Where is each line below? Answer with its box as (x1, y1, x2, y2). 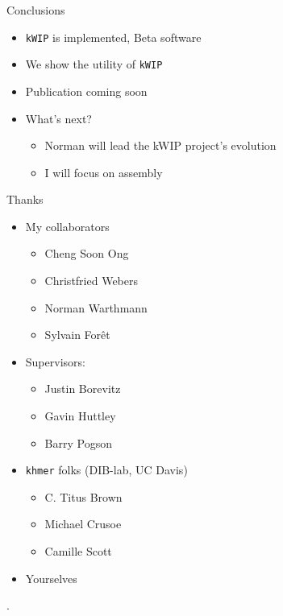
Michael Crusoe (44, 515, 122, 532)
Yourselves (25, 569, 77, 586)
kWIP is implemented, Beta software (25, 28, 202, 45)
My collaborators (25, 217, 110, 234)
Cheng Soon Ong (44, 245, 129, 262)
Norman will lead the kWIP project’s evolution (44, 137, 277, 154)
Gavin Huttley (44, 407, 116, 424)
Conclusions (6, 2, 65, 18)
